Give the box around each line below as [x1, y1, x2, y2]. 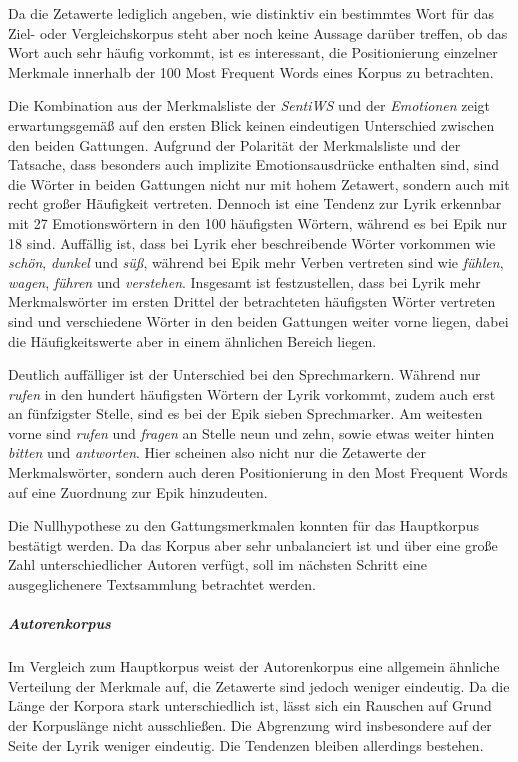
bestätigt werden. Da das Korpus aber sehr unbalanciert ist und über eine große [8, 534, 498, 555]
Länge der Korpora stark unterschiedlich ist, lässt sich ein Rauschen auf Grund [8, 695, 492, 716]
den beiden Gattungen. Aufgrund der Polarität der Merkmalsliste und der [8, 134, 461, 155]
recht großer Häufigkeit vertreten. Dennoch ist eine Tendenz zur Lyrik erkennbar [8, 193, 502, 214]
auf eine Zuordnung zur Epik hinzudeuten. [8, 481, 268, 502]
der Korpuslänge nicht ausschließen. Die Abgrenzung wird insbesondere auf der [8, 714, 492, 735]
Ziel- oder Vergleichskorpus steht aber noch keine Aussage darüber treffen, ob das [8, 22, 508, 43]
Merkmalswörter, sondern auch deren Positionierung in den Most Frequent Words [8, 462, 508, 483]
